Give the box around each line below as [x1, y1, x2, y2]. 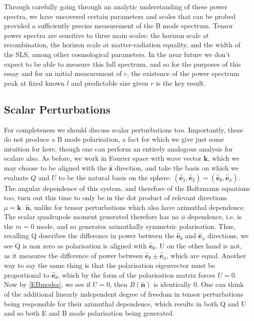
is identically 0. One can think [153, 279, 244, 289]
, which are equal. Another [166, 250, 246, 260]
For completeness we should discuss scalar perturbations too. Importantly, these [4, 124, 243, 134]
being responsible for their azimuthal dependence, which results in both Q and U [4, 298, 246, 308]
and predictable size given [71, 77, 148, 88]
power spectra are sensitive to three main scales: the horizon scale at [4, 30, 209, 40]
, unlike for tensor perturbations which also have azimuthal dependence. [30, 202, 245, 212]
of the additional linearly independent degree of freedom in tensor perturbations [4, 289, 244, 299]
